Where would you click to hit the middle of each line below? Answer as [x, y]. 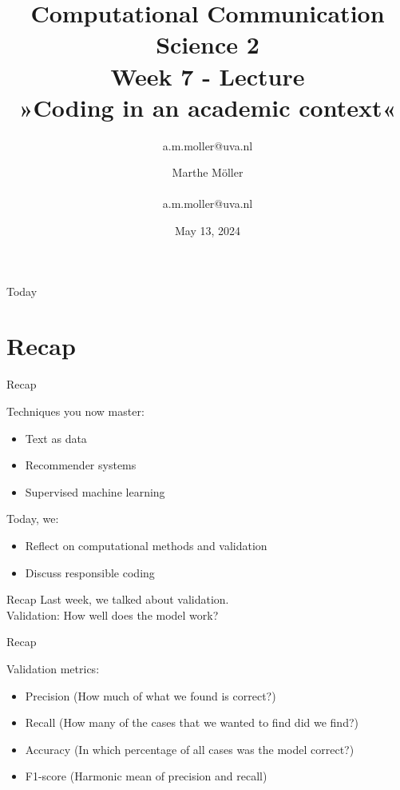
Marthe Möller [208, 172]
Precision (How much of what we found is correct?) [150, 695]
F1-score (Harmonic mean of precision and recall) [146, 776]
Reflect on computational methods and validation [146, 545]
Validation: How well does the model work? [113, 614]
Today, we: [33, 519]
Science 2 [208, 44]
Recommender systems [81, 465]
